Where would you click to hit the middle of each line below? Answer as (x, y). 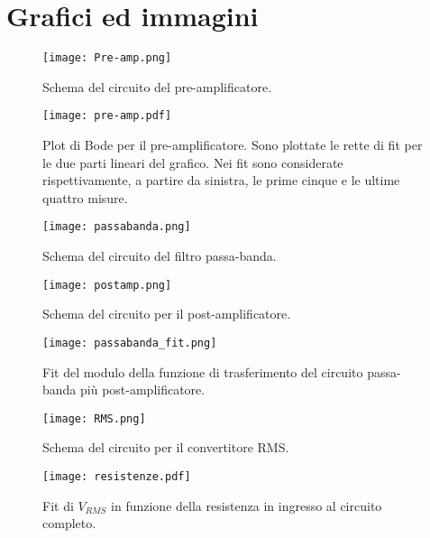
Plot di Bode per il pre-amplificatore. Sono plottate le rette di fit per (233, 145)
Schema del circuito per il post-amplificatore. (167, 314)
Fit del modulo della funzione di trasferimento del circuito (203, 371)
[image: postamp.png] (107, 285)
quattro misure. (85, 197)
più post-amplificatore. (143, 390)
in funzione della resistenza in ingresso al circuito (247, 505)
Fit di (58, 505)
